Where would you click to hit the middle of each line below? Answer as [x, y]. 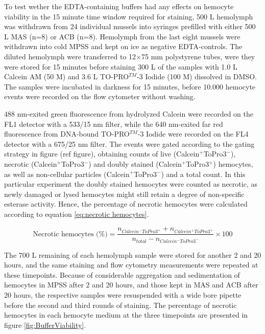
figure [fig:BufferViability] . [45, 325]
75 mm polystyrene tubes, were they [198, 56]
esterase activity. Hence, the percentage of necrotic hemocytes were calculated [126, 204]
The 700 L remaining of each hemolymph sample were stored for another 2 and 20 [133, 254]
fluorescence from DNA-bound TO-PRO [67, 134]
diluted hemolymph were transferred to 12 [70, 56]
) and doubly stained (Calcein [135, 163]
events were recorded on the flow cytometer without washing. [100, 96]
